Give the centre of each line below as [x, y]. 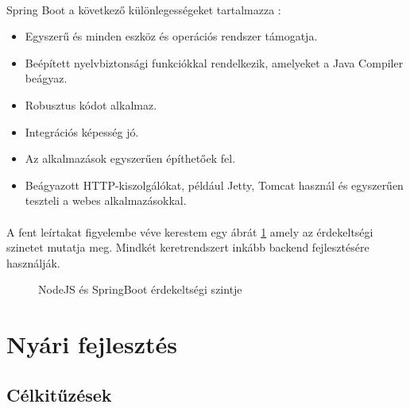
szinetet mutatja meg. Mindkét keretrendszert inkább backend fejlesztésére [188, 247]
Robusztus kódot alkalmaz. [91, 104]
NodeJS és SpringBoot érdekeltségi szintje [140, 289]
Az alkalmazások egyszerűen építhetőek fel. [130, 158]
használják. [33, 262]
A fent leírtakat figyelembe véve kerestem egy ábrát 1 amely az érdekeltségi [190, 231]
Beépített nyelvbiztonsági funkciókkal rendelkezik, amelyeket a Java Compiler [214, 62]
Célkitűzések [59, 394]
